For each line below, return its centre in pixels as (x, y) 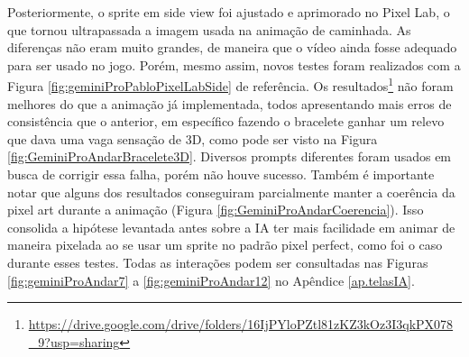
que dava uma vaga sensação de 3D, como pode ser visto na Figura (193, 138)
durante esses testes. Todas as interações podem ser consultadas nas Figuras (218, 262)
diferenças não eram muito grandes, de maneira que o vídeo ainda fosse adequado (232, 47)
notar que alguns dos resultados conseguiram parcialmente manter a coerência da (231, 192)
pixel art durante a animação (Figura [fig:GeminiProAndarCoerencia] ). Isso (216, 210)
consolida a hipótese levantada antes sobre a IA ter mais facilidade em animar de (231, 227)
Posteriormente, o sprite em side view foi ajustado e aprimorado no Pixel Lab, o (229, 12)
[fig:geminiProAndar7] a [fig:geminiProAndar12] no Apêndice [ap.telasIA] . (211, 280)
